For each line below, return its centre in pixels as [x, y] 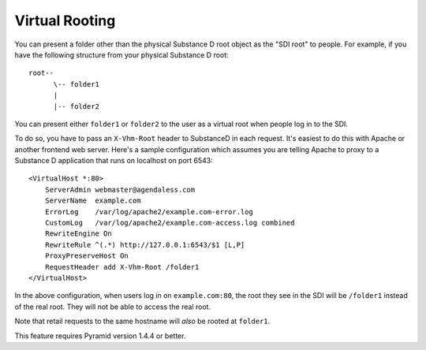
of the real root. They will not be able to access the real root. [113, 307]
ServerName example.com [93, 201]
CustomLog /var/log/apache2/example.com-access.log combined [170, 223]
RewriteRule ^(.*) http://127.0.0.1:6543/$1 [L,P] [145, 245]
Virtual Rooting [65, 20]
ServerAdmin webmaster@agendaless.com [120, 190]
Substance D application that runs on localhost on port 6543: [114, 161]
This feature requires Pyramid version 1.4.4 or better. [100, 336]
